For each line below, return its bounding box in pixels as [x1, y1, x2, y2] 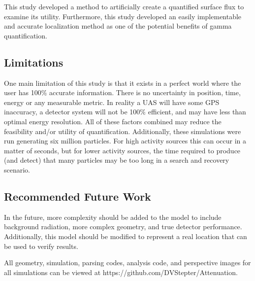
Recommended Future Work [4, 188, 151, 204]
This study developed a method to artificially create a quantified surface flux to [4, 1, 244, 11]
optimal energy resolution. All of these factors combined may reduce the [4, 116, 222, 126]
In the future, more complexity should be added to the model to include [4, 211, 222, 222]
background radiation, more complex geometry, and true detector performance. [4, 221, 242, 232]
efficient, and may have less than [148, 106, 246, 117]
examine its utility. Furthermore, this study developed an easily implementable [4, 11, 242, 21]
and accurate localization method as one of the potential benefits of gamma [4, 21, 232, 31]
